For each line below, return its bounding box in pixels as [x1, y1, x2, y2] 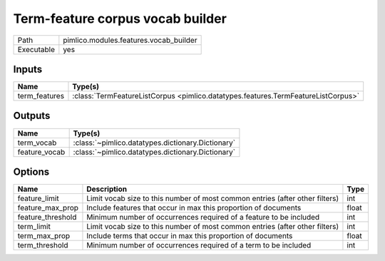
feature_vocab [17, 147, 66, 157]
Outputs [13, 110, 51, 122]
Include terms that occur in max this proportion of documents [86, 231, 293, 241]
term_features [17, 91, 64, 101]
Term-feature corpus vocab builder [13, 11, 227, 26]
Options [13, 166, 50, 178]
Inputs [13, 63, 43, 75]
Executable [17, 44, 55, 54]
